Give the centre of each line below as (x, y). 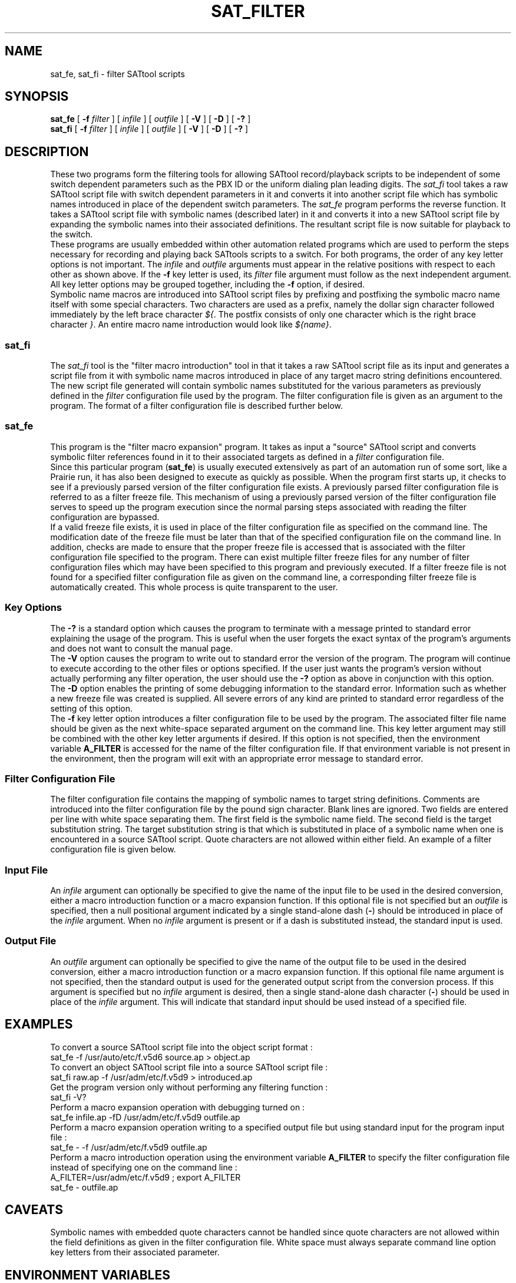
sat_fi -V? (68, 1097)
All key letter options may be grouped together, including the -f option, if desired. (208, 285)
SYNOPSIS (37, 97)
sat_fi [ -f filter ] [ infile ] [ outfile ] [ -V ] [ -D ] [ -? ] (149, 129)
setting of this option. (92, 708)
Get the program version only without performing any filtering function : (189, 1087)
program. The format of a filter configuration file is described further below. (197, 406)
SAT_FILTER (258, 11)
